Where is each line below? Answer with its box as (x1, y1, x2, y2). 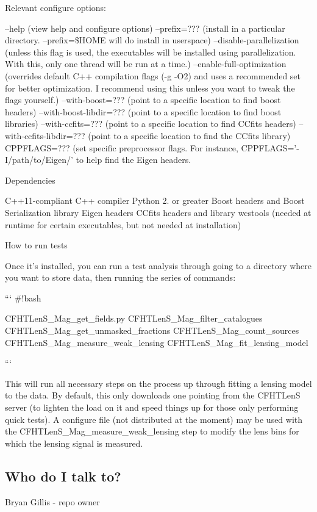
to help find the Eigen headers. (76, 153, 191, 166)
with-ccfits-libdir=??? (5, 129, 85, 142)
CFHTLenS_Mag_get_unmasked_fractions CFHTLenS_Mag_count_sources (5, 324, 299, 337)
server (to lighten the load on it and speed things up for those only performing (5, 401, 299, 414)
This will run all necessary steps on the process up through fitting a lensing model (5, 377, 312, 389)
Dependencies (5, 173, 55, 186)
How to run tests (5, 239, 68, 251)
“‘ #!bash (5, 291, 41, 304)
